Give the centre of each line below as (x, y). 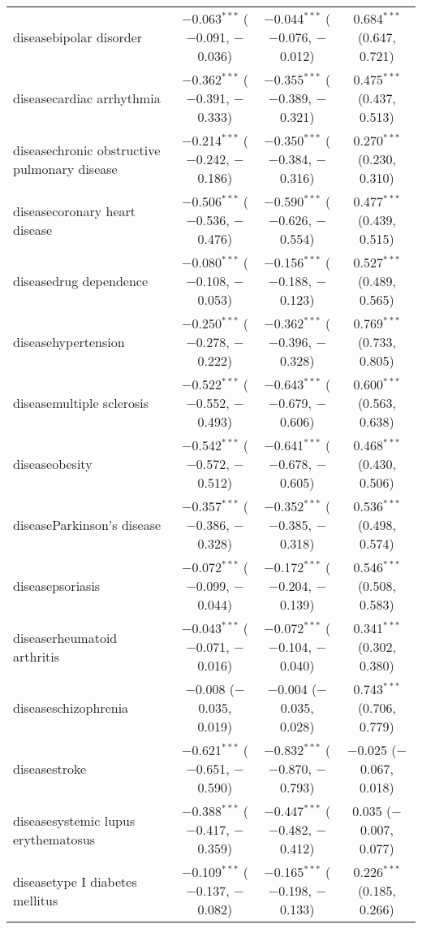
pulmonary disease (65, 168)
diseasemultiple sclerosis (81, 403)
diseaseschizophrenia (71, 708)
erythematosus (54, 839)
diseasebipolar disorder (78, 37)
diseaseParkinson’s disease (87, 525)
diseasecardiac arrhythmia (87, 98)
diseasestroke (50, 768)
